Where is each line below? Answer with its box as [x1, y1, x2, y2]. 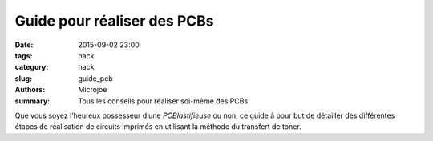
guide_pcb [78, 73, 113, 83]
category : [14, 62, 49, 72]
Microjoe [78, 85, 107, 95]
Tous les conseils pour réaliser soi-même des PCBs [78, 96, 249, 106]
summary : [14, 96, 51, 106]
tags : [14, 50, 33, 60]
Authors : [14, 85, 46, 95]
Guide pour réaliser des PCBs [14, 12, 214, 30]
